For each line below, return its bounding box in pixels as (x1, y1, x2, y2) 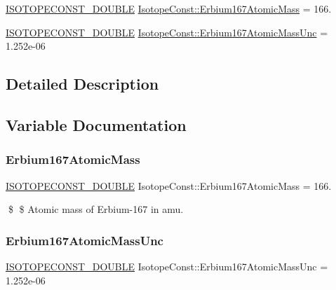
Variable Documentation (6, 113, 187, 135)
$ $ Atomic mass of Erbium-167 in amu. (8, 202, 184, 216)
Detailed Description (6, 73, 159, 95)
